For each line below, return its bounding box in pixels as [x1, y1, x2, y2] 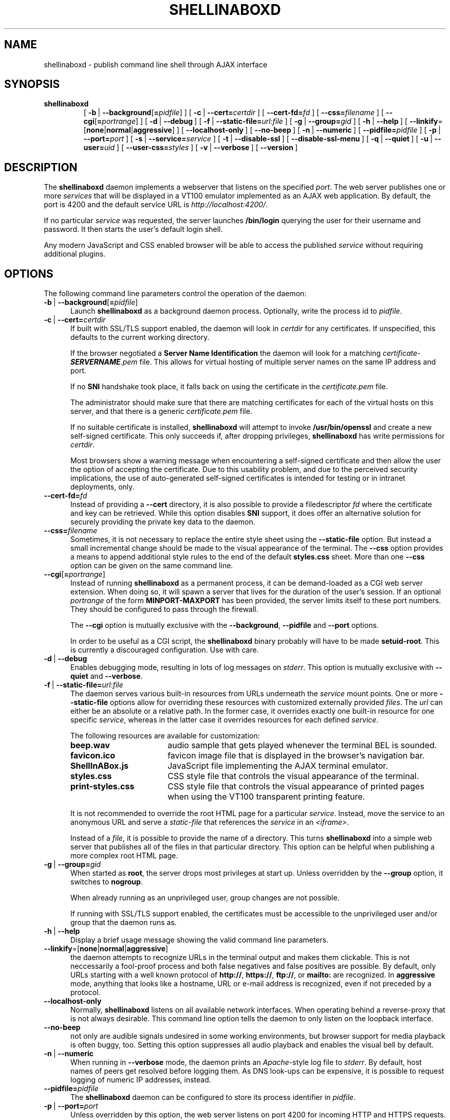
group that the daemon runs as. [70, 918, 177, 927]
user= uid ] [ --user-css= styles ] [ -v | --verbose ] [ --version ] [83, 143, 298, 152]
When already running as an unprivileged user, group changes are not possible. [70, 893, 340, 902]
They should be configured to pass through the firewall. [70, 605, 258, 614]
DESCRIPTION [4, 160, 78, 174]
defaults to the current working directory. [70, 333, 210, 342]
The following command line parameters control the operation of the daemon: [44, 289, 307, 298]
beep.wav [70, 740, 110, 751]
